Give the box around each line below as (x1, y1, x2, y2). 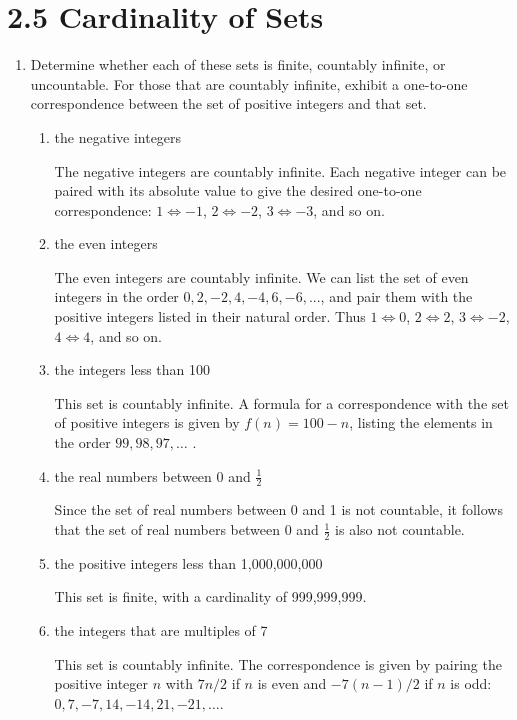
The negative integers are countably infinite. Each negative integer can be (54, 160, 507, 181)
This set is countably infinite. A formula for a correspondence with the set (54, 392, 509, 413)
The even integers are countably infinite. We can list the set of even (54, 266, 469, 287)
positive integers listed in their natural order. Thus (54, 306, 366, 327)
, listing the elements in (349, 412, 493, 433)
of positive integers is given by (54, 412, 240, 433)
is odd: (450, 673, 492, 694)
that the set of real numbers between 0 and (54, 519, 319, 540)
